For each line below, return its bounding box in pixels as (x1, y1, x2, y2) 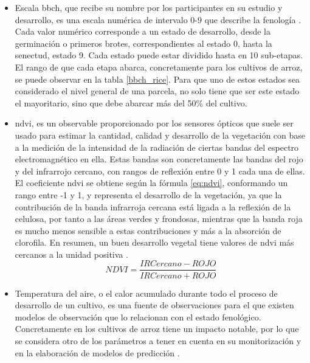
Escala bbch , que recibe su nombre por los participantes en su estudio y (15, 1, 283, 13)
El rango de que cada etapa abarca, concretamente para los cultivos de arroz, (15, 60, 303, 73)
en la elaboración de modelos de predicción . (15, 346, 180, 359)
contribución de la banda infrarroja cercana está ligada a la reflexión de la (15, 200, 291, 213)
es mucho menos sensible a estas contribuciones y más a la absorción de (15, 224, 281, 237)
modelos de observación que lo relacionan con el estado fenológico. (15, 310, 261, 323)
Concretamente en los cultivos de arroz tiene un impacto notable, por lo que (15, 322, 299, 335)
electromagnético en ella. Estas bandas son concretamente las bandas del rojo (15, 153, 303, 165)
